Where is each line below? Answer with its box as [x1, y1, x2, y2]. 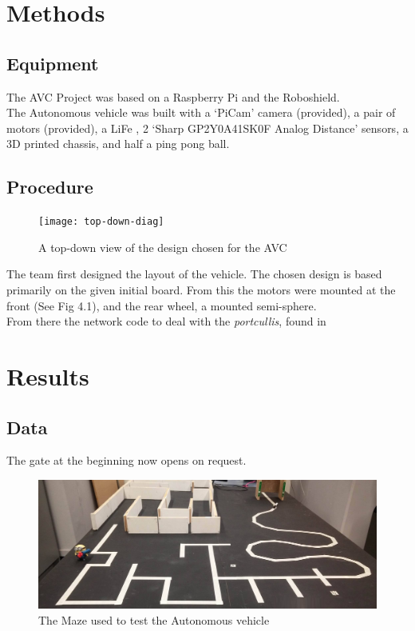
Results [6, 359, 89, 392]
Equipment [6, 50, 99, 75]
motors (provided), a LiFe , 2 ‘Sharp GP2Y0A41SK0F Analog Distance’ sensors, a [6, 119, 409, 136]
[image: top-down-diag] [38, 216, 164, 228]
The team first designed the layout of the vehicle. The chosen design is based [6, 266, 382, 282]
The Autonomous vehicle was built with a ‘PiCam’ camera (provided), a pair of [6, 104, 396, 121]
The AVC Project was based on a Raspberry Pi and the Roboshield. [6, 88, 340, 105]
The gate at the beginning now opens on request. [6, 452, 247, 469]
